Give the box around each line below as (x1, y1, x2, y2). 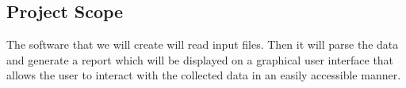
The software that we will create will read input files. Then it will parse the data (6, 36, 399, 53)
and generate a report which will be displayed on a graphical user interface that (6, 51, 394, 68)
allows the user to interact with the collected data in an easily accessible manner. (6, 67, 401, 83)
